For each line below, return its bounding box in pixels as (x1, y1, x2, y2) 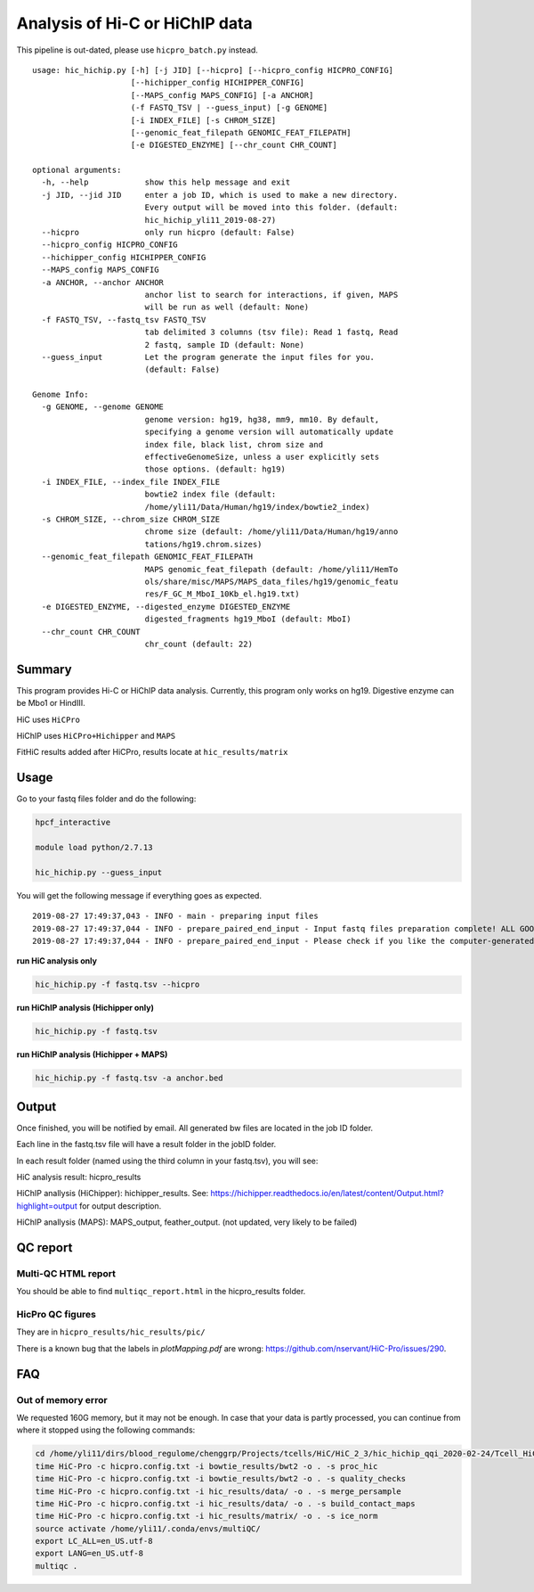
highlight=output (16, 1200, 77, 1211)
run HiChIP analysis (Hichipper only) (16, 1003, 155, 1013)
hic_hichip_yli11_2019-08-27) (144, 215, 277, 225)
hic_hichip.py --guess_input (35, 867, 163, 877)
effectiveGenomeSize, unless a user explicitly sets (144, 452, 380, 463)
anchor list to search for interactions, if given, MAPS (144, 290, 399, 300)
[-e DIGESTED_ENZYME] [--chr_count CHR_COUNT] (130, 140, 337, 151)
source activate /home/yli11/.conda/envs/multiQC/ (35, 1523, 262, 1533)
